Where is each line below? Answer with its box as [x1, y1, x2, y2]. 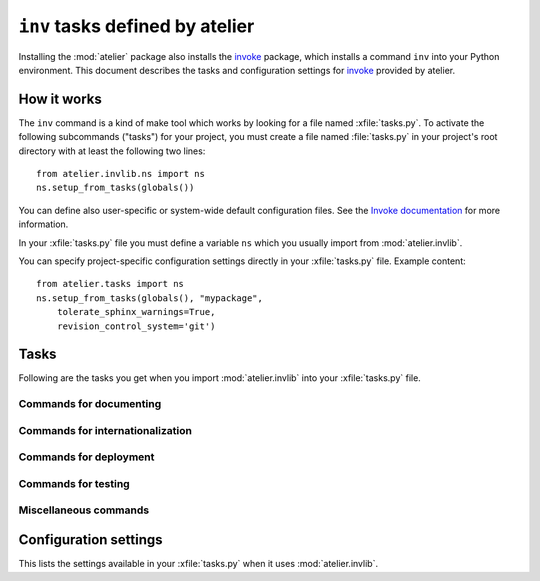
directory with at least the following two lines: [18, 145, 206, 157]
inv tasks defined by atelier [18, 15, 255, 37]
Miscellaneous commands [18, 503, 150, 517]
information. [18, 218, 69, 230]
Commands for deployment [18, 450, 155, 464]
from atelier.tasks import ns [36, 278, 185, 290]
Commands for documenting [18, 397, 162, 411]
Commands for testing [18, 476, 130, 490]
